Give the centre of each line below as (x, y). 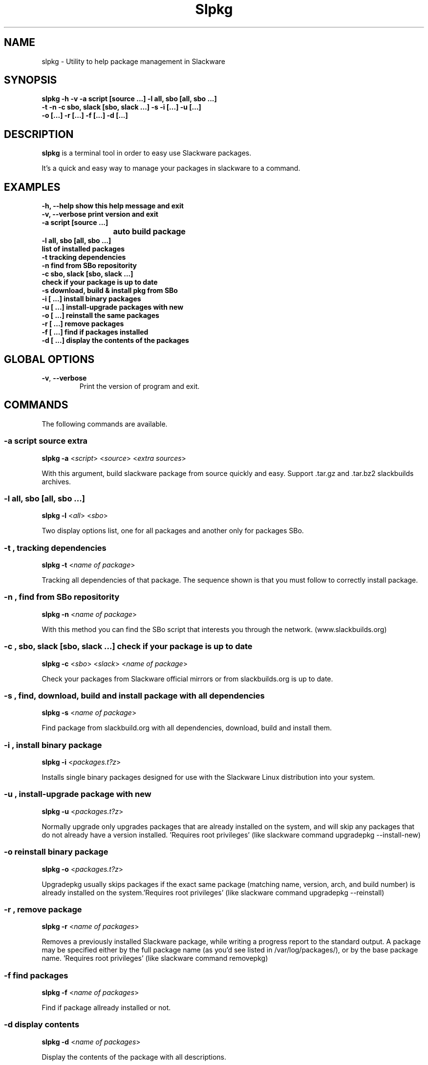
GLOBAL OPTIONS (49, 359)
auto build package (149, 232)
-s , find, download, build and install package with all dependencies (134, 695)
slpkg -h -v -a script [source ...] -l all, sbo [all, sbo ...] (129, 99)
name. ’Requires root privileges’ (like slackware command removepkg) (155, 958)
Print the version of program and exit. (139, 386)
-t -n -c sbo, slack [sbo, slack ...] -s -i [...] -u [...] (121, 107)
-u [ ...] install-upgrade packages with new (113, 307)
